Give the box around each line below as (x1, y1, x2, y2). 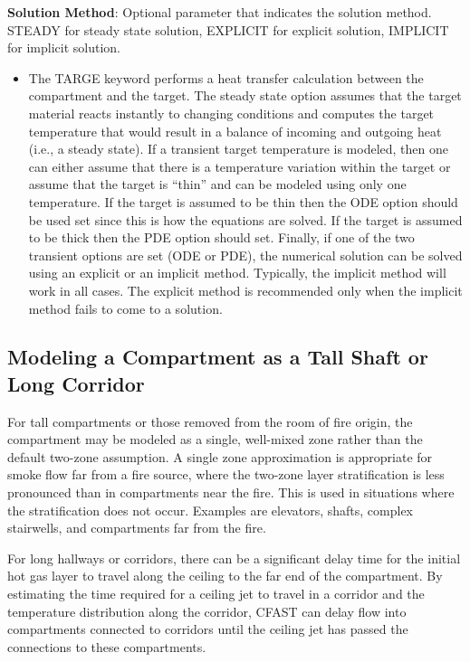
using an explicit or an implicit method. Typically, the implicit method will (28, 263, 446, 282)
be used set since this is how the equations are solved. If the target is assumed (28, 210, 463, 229)
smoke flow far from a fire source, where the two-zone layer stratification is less (7, 465, 445, 484)
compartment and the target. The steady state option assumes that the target (28, 86, 462, 105)
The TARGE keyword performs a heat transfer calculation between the (28, 68, 424, 87)
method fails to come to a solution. (28, 298, 223, 317)
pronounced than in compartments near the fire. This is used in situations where (7, 483, 455, 502)
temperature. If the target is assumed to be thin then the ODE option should (28, 192, 458, 211)
